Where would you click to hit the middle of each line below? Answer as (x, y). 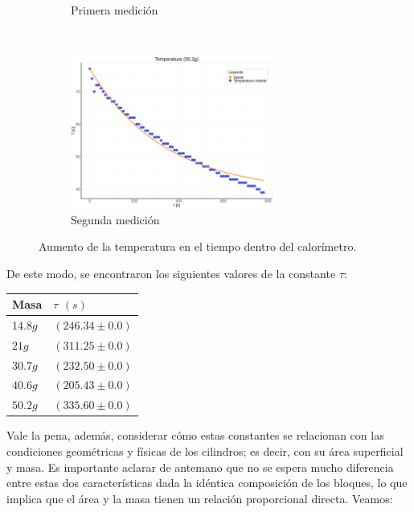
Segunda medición (115, 219)
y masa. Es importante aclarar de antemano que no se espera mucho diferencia (200, 467)
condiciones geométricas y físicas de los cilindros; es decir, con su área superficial (205, 451)
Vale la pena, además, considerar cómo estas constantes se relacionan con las (195, 435)
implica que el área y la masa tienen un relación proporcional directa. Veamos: (200, 498)
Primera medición (115, 10)
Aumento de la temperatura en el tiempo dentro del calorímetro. (198, 246)
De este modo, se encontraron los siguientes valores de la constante (171, 273)
